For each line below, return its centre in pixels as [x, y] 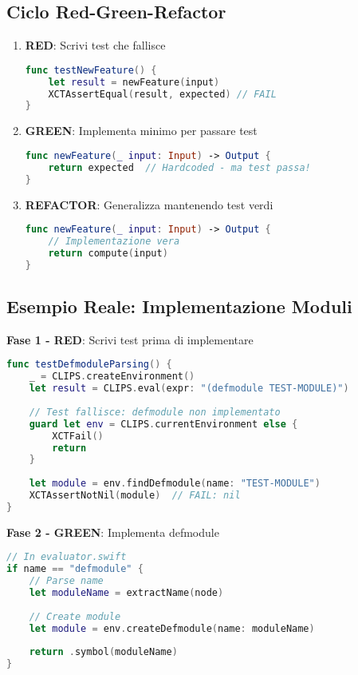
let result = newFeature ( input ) [134, 82]
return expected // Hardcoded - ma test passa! [179, 167]
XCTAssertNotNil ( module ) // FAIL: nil [135, 496]
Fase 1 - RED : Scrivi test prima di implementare [130, 339]
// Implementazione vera [114, 241]
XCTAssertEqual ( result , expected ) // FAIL [162, 94]
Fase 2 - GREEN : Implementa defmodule [113, 532]
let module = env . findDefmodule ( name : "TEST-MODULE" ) [175, 484]
